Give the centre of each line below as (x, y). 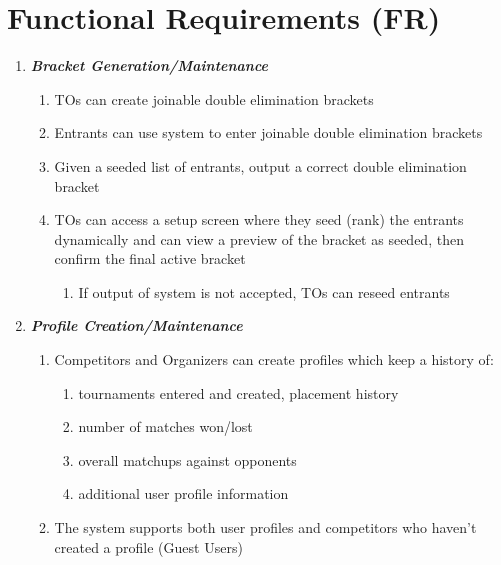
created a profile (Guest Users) (148, 546)
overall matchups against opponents (187, 459)
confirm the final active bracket (150, 258)
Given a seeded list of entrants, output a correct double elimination (260, 165)
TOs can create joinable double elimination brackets (214, 98)
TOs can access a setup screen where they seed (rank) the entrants (259, 219)
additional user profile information (183, 493)
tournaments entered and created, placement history (238, 392)
